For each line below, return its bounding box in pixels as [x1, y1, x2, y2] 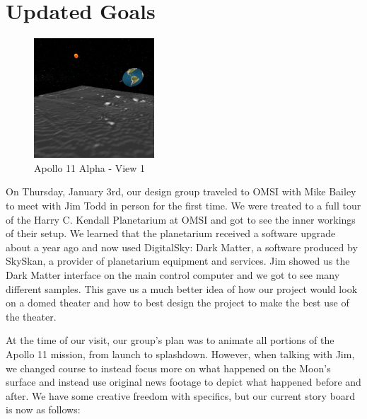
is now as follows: [6, 402, 81, 417]
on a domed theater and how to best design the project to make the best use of [6, 295, 349, 310]
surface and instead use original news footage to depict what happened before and [6, 374, 361, 389]
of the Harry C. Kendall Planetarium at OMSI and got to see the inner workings [6, 212, 356, 226]
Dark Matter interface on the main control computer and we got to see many [6, 267, 340, 282]
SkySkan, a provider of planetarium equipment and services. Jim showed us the [6, 253, 350, 268]
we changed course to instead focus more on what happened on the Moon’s [6, 360, 331, 375]
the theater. [6, 309, 57, 323]
